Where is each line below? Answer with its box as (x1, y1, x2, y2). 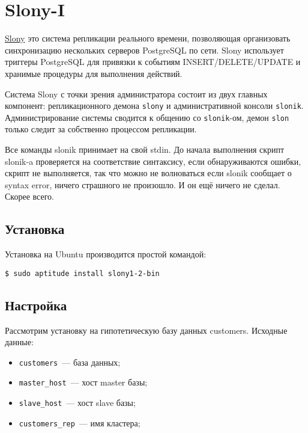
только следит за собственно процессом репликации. (5, 123, 197, 135)
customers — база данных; (19, 355, 121, 368)
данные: (5, 336, 34, 348)
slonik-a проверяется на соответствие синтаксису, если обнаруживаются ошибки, (5, 155, 301, 167)
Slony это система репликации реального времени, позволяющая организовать (5, 32, 291, 45)
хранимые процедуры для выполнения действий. (5, 67, 183, 79)
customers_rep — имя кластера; (19, 416, 140, 429)
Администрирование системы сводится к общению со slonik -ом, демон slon (5, 111, 289, 123)
